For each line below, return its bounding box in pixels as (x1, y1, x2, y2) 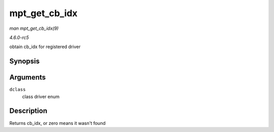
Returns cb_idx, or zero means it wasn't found (9, 120, 106, 126)
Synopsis (9, 57, 40, 66)
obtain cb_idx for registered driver (9, 43, 81, 50)
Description (9, 107, 48, 115)
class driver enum (22, 94, 60, 100)
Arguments (9, 73, 46, 82)
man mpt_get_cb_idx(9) (9, 25, 59, 31)
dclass (9, 86, 26, 93)
